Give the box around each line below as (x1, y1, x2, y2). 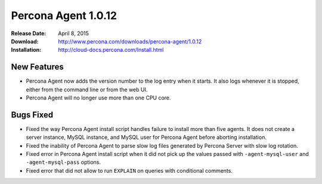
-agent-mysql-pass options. (26, 158, 101, 166)
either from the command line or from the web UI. (26, 86, 148, 93)
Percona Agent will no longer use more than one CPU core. (26, 94, 171, 101)
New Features (11, 62, 64, 72)
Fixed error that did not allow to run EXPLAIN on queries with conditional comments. (26, 167, 233, 174)
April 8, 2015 (58, 30, 89, 37)
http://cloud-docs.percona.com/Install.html (58, 46, 164, 54)
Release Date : (11, 30, 47, 37)
